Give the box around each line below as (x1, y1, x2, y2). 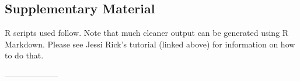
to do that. (5, 49, 44, 61)
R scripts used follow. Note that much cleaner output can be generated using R (5, 27, 289, 39)
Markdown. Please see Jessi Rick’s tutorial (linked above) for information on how (5, 38, 295, 50)
